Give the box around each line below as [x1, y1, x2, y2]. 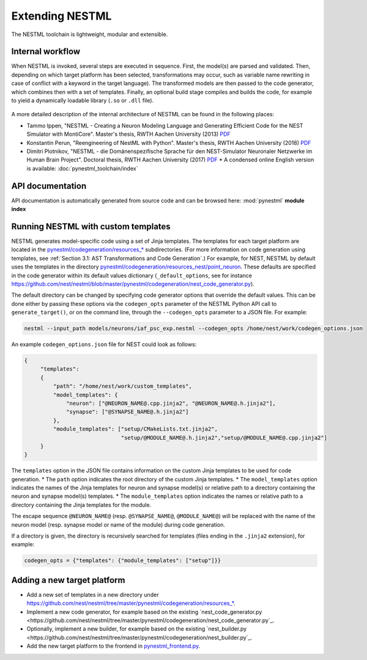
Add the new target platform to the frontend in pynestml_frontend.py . [26, 642, 201, 650]
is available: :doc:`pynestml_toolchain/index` [26, 165, 138, 172]
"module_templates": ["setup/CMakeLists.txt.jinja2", [53, 426, 218, 432]
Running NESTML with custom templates [11, 221, 171, 232]
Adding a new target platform [11, 575, 125, 585]
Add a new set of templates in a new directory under [26, 591, 159, 598]
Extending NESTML [11, 9, 112, 23]
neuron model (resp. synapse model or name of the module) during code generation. [11, 521, 226, 528]
